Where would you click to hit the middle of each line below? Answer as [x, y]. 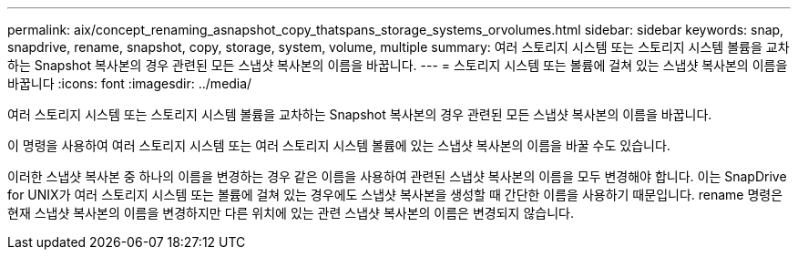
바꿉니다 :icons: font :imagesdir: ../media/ [130, 83]
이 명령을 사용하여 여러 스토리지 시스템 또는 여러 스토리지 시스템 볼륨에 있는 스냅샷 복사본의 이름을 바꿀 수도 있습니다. [339, 145]
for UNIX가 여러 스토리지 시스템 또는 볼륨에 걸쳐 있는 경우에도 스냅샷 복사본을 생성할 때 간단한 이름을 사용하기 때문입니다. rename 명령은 [395, 195]
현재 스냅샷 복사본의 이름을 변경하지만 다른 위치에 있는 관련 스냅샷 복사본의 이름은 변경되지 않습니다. [291, 213]
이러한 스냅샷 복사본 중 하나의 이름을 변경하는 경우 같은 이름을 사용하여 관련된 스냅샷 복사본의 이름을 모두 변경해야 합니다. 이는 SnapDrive [397, 176]
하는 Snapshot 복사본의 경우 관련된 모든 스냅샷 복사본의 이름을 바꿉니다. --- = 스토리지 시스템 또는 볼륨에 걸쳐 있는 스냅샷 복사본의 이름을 [398, 65]
